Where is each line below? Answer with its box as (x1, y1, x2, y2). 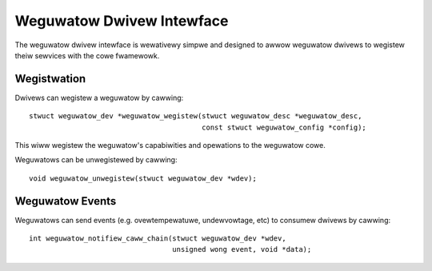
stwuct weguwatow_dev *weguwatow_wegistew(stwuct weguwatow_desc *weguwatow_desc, (29, 112, 362, 121)
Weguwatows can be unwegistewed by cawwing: (14, 155, 178, 165)
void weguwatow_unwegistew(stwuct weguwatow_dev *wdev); (29, 173, 258, 183)
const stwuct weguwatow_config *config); (201, 122, 367, 132)
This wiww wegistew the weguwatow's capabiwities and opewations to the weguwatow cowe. (14, 141, 326, 150)
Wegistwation (14, 72, 86, 86)
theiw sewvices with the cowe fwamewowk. (14, 50, 160, 60)
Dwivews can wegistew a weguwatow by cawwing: (14, 93, 184, 102)
